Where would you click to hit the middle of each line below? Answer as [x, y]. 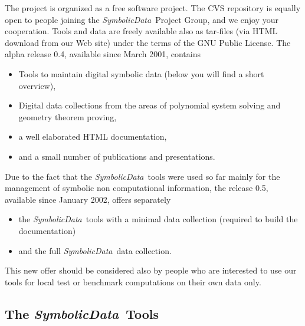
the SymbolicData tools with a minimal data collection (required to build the [158, 219]
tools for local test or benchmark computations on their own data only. [133, 281]
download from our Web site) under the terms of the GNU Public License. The [148, 42]
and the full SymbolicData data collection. [95, 250]
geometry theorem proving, [68, 116]
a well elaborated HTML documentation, [93, 136]
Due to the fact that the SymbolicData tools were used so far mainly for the [142, 176]
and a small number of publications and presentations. [117, 156]
